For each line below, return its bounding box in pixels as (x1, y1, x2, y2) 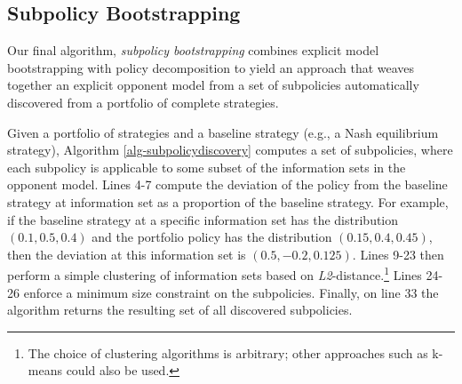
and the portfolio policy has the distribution (92, 228, 332, 246)
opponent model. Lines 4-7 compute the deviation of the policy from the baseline (7, 175, 448, 194)
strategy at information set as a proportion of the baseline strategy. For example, (7, 192, 449, 211)
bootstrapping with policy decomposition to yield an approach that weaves (7, 58, 415, 76)
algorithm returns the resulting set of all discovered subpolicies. (7, 300, 353, 319)
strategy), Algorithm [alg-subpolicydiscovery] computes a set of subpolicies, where (7, 140, 453, 159)
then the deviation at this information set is (7, 244, 246, 263)
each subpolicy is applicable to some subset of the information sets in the (7, 157, 406, 176)
